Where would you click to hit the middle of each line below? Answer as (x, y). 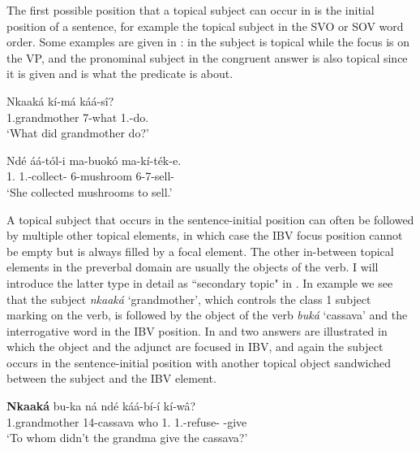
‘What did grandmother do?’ (78, 133)
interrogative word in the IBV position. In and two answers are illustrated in (197, 330)
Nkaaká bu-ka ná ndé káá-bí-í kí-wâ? (101, 406)
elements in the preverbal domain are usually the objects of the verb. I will (193, 267)
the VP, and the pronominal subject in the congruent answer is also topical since (207, 57)
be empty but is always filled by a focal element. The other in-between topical (200, 251)
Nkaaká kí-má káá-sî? (60, 100)
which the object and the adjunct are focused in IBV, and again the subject (195, 347)
